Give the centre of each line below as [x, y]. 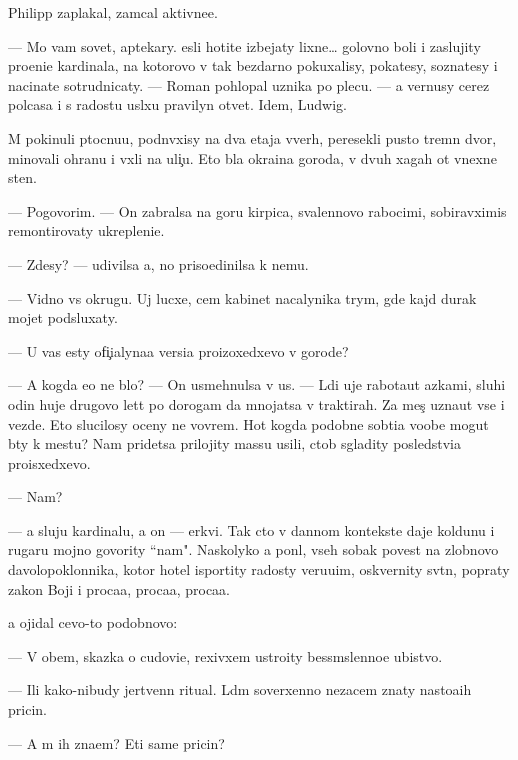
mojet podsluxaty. [63, 317]
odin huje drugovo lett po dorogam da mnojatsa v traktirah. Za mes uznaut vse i [256, 403]
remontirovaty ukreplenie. [86, 230]
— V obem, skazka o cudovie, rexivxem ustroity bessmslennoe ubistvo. [225, 655]
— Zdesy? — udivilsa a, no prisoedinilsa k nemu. [158, 263]
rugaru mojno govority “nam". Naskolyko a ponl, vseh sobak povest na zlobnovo [253, 549]
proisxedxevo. [49, 462]
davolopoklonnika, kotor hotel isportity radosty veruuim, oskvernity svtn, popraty [259, 569]
